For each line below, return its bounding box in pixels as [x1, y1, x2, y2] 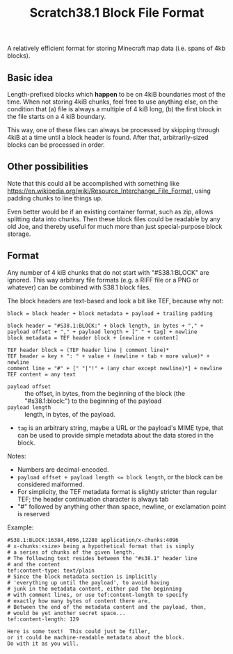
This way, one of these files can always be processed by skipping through [7, 126, 220, 134]
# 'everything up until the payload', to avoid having [7, 579, 170, 586]
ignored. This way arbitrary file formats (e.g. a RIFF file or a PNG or [7, 276, 200, 284]
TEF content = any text [7, 371, 77, 378]
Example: [7, 523, 34, 532]
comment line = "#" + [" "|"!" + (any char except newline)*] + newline [7, 365, 223, 372]
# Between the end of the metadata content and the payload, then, [7, 603, 207, 610]
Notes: [7, 452, 26, 460]
